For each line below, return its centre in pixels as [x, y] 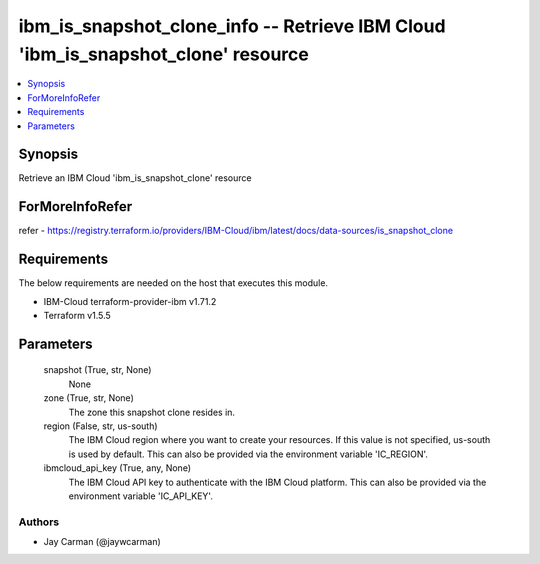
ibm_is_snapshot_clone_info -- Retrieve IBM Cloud [232, 26]
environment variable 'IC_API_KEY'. [141, 496]
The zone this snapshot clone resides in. [151, 412]
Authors [39, 522]
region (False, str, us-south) [101, 426]
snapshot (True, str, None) [97, 370]
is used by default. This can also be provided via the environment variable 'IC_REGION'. [248, 454]
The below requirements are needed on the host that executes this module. [173, 283]
